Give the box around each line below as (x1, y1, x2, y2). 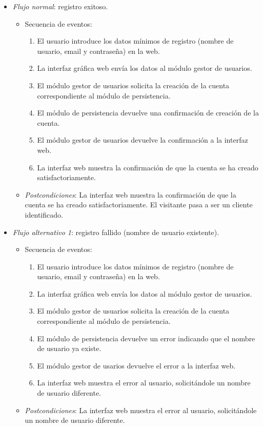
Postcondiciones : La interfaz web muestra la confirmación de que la (25, 189, 236, 200)
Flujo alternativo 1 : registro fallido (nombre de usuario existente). (12, 226, 219, 237)
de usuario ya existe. (37, 343, 102, 354)
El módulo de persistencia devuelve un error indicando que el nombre (37, 333, 255, 343)
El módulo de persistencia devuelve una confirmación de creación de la (37, 107, 259, 118)
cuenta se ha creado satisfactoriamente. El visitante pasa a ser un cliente (25, 199, 253, 210)
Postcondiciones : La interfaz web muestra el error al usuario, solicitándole (25, 404, 257, 415)
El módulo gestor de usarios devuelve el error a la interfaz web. (37, 360, 236, 371)
